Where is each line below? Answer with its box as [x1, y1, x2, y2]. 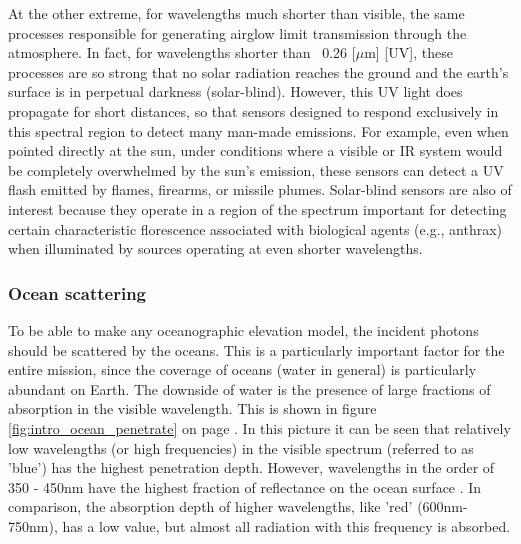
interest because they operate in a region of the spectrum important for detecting [8, 198, 507, 219]
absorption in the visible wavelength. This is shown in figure [8, 398, 377, 419]
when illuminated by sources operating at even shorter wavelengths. [8, 238, 423, 259]
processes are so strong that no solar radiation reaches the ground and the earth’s [8, 61, 509, 82]
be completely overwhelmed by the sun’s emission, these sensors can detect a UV [8, 159, 504, 180]
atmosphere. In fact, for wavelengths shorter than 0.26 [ [8, 42, 356, 63]
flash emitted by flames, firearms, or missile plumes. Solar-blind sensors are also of [8, 179, 512, 200]
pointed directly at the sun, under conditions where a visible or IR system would [8, 140, 503, 161]
